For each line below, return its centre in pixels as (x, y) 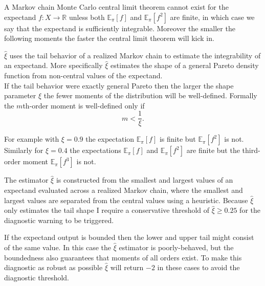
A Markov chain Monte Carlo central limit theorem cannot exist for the (116, 7)
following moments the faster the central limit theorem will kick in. (109, 38)
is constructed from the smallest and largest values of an (145, 180)
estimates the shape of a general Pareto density (185, 65)
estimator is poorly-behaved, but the (176, 247)
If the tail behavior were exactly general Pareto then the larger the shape (119, 85)
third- (251, 150)
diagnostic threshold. (37, 277)
